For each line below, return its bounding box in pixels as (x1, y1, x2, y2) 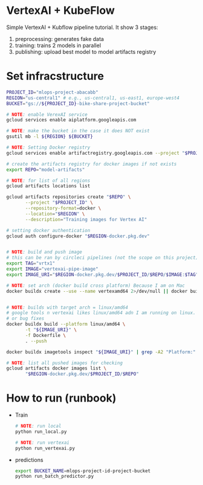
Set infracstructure (6, 69, 105, 83)
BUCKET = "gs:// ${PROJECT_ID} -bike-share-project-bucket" (6, 100, 150, 106)
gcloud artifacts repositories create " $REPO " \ (6, 194, 131, 200)
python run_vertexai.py (14, 445, 76, 451)
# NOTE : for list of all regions (6, 178, 91, 184)
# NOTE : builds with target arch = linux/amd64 (6, 304, 129, 310)
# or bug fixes (6, 315, 45, 322)
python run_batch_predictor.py (14, 474, 94, 480)
